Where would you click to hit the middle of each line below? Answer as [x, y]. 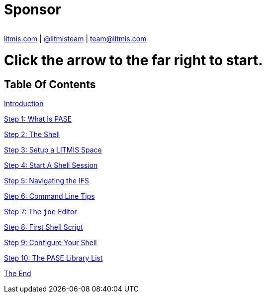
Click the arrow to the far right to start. [133, 61]
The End [18, 274]
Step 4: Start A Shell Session [51, 165]
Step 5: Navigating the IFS [47, 181]
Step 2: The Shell [32, 135]
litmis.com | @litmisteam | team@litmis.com [75, 38]
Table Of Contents [50, 84]
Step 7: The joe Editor [41, 212]
